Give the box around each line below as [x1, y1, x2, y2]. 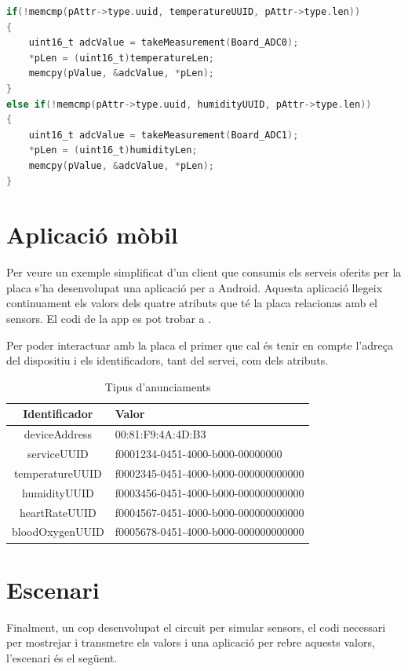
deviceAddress [24, 426, 92, 442]
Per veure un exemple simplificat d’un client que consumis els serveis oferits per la [6, 264, 402, 280]
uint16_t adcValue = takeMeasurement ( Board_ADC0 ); [28, 37, 299, 49]
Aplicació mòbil [6, 218, 178, 251]
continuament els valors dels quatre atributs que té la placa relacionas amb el [6, 295, 378, 311]
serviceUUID [27, 445, 89, 462]
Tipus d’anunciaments [104, 378, 211, 394]
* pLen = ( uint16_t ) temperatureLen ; [28, 52, 214, 64]
